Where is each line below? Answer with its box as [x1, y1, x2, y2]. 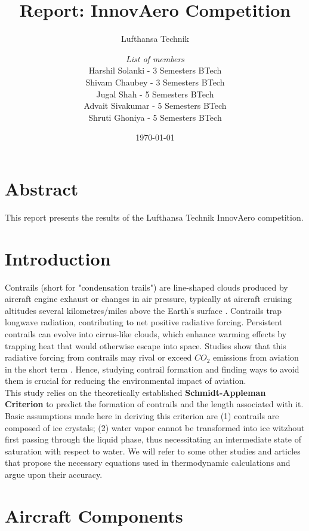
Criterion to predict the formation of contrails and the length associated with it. [5, 398, 304, 410]
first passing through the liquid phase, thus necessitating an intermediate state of [5, 433, 301, 445]
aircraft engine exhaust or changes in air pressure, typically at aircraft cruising [5, 292, 292, 305]
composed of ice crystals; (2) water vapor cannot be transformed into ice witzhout [5, 421, 305, 434]
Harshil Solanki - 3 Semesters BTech [88, 64, 222, 77]
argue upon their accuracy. [5, 468, 103, 481]
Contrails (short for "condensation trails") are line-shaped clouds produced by [5, 280, 288, 293]
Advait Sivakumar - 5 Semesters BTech [84, 99, 227, 112]
